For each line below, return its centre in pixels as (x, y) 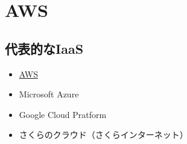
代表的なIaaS (44, 48)
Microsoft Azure (49, 94)
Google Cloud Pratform (63, 114)
